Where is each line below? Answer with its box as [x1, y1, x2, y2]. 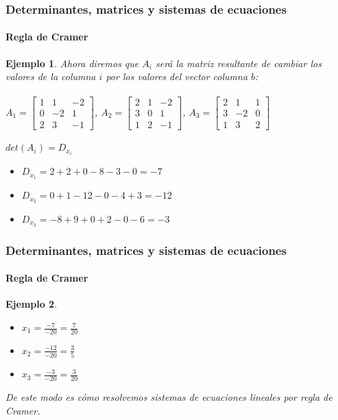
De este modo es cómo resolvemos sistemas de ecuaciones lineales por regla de [5, 389, 333, 404]
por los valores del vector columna [106, 69, 248, 84]
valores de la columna [5, 69, 96, 84]
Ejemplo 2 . [5, 297, 58, 311]
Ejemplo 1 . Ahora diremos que [5, 55, 139, 70]
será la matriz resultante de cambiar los [155, 55, 322, 70]
